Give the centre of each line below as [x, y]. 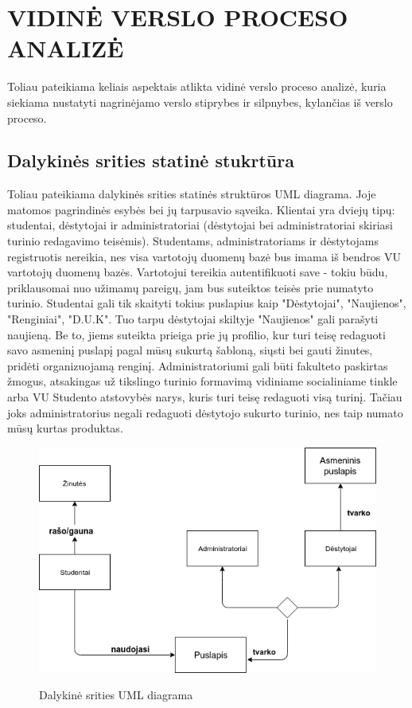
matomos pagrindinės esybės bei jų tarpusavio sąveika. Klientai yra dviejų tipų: [201, 209]
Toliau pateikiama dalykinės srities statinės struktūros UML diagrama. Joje [192, 194]
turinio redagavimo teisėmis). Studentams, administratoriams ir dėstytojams [193, 241]
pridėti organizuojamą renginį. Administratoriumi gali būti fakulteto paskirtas [198, 365]
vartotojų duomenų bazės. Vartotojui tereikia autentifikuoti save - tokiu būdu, [198, 272]
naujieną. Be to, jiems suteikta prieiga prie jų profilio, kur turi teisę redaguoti [196, 334]
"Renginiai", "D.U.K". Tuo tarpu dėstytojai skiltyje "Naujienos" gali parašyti [193, 319]
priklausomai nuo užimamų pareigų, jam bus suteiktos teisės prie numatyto [190, 287]
